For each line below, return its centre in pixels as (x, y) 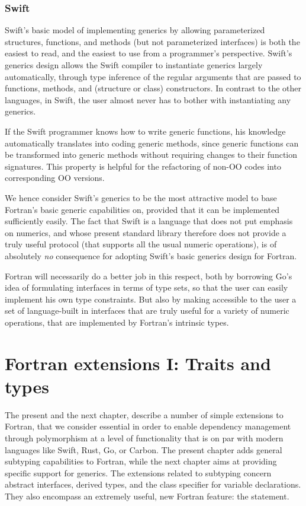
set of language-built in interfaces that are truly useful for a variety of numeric (147, 311)
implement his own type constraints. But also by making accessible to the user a (151, 299)
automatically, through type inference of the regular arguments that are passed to (153, 76)
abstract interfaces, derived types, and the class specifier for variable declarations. (153, 484)
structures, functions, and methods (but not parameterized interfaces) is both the (152, 41)
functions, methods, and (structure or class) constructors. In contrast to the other (153, 88)
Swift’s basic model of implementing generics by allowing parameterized (135, 30)
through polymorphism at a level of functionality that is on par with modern (144, 437)
